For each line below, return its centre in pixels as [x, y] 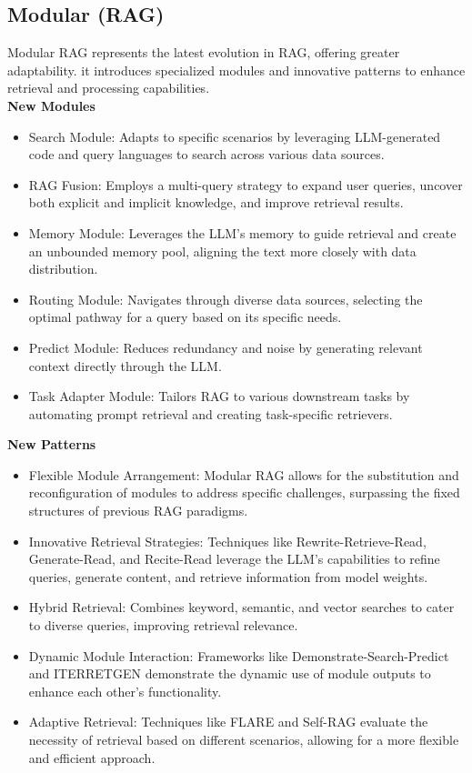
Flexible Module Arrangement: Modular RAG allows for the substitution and [244, 474]
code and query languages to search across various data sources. [206, 154]
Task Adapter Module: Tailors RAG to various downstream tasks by [219, 396]
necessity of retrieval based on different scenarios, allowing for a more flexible [244, 740]
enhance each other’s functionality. [125, 691]
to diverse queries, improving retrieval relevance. [163, 625]
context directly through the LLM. [125, 365]
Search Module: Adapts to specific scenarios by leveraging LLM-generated [235, 136]
